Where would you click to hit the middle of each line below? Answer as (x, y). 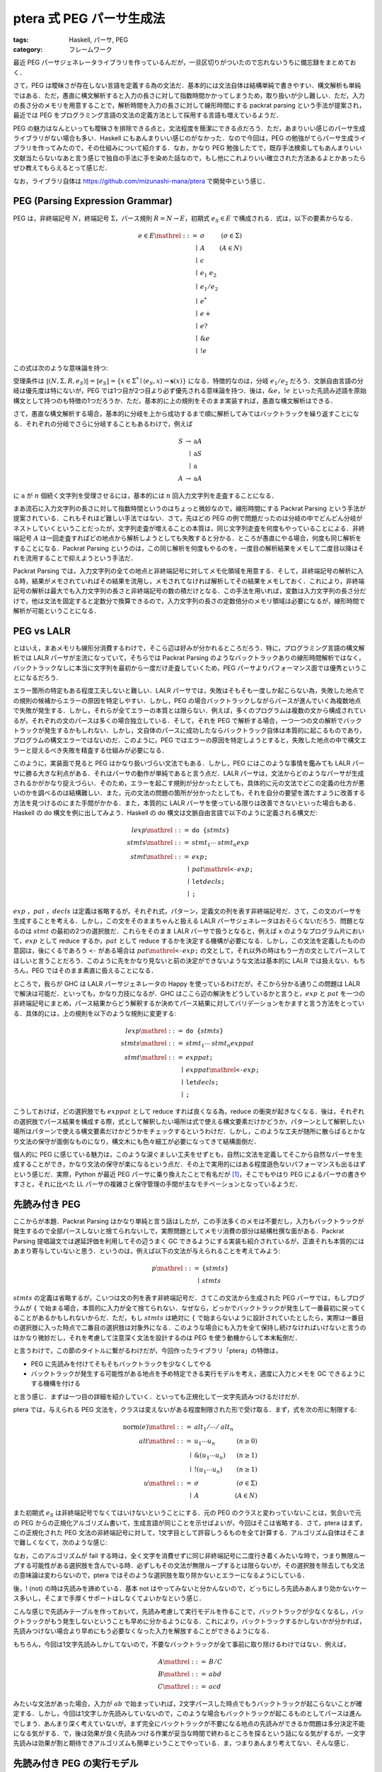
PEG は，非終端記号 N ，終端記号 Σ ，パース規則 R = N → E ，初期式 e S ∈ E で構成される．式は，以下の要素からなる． (185, 219)
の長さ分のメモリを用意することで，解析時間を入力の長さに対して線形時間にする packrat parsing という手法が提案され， (189, 105)
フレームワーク (91, 49)
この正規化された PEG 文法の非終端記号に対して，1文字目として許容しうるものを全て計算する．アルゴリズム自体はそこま (189, 1532)
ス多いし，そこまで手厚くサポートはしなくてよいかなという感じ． (109, 1598)
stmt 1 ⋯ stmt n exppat (220, 1044)
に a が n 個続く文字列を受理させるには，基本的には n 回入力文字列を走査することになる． (145, 495)
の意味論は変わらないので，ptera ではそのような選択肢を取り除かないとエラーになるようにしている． (161, 1575)
